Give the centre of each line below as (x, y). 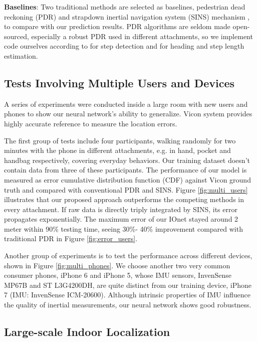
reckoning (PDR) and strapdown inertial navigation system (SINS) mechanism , (127, 16)
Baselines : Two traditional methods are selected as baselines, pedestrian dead (125, 7)
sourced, (17, 36)
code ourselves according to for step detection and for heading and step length (124, 46)
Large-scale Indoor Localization (87, 332)
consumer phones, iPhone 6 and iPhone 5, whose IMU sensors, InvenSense (118, 275)
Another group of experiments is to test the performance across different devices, (128, 255)
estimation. (21, 55)
